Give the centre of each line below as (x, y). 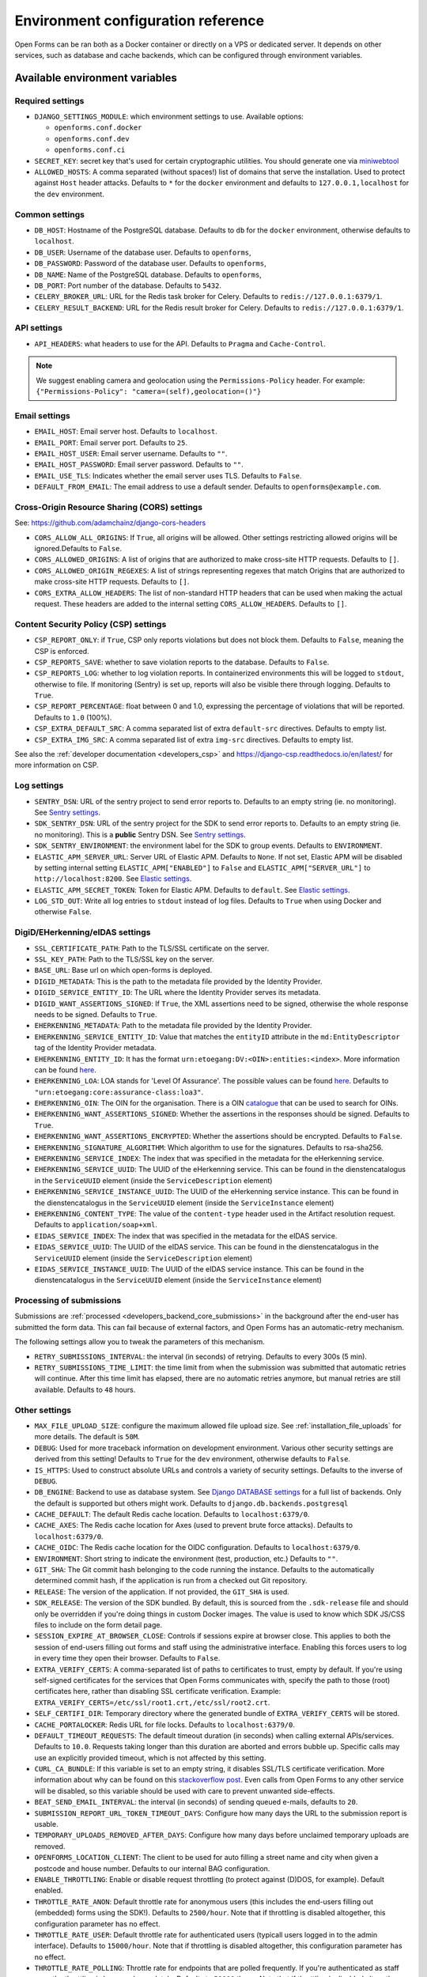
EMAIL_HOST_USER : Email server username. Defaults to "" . (131, 453)
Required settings (49, 100)
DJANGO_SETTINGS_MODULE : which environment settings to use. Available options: (169, 117)
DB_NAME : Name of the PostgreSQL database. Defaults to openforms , (148, 274)
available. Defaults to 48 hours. (85, 1389)
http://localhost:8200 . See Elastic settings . (113, 879)
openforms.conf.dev (92, 139)
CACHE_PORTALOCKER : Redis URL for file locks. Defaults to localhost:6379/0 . (165, 1725)
